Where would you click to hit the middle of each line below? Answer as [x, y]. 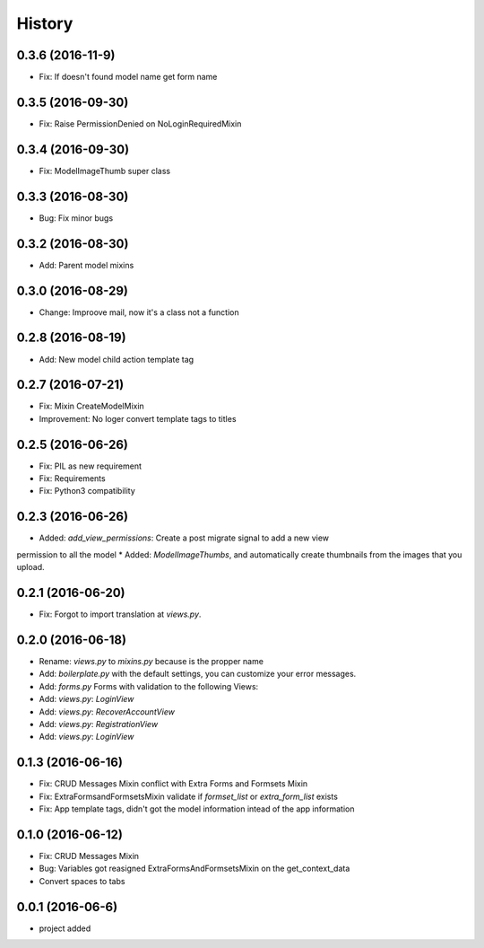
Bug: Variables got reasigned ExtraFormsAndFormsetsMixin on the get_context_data [194, 869]
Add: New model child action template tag [117, 359]
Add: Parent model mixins [86, 265]
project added [65, 928]
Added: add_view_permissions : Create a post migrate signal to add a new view [184, 538]
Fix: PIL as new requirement [91, 466]
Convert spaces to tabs [82, 881]
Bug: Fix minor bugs [76, 218]
